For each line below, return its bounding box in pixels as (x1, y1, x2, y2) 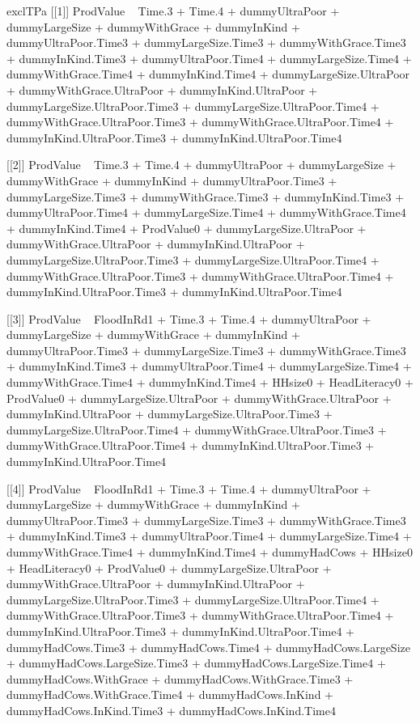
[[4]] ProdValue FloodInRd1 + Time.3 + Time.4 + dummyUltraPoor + (6, 480, 371, 497)
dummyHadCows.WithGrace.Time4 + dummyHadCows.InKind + (6, 686, 333, 703)
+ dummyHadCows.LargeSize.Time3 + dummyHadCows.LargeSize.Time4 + (6, 654, 386, 671)
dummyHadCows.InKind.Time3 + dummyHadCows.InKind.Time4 (6, 701, 336, 718)
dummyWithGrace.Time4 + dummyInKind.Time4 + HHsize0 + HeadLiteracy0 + (6, 374, 414, 391)
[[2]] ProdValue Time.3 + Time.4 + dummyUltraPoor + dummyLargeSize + (6, 156, 397, 173)
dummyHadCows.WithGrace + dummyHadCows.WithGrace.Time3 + (6, 670, 354, 687)
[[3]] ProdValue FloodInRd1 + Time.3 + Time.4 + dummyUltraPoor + (6, 310, 371, 327)
